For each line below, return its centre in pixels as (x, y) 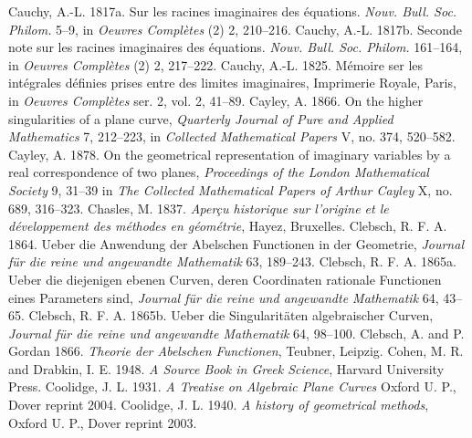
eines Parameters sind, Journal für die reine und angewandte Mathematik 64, (224, 297)
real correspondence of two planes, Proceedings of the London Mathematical (219, 172)
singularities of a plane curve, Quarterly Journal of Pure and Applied (201, 118)
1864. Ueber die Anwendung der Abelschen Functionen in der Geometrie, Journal (236, 243)
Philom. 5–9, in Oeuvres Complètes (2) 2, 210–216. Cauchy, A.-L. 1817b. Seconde (236, 29)
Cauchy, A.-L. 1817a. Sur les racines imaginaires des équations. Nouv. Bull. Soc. (233, 11)
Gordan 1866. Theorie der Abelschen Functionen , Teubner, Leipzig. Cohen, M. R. (236, 351)
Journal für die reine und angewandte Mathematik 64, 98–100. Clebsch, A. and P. (236, 333)
